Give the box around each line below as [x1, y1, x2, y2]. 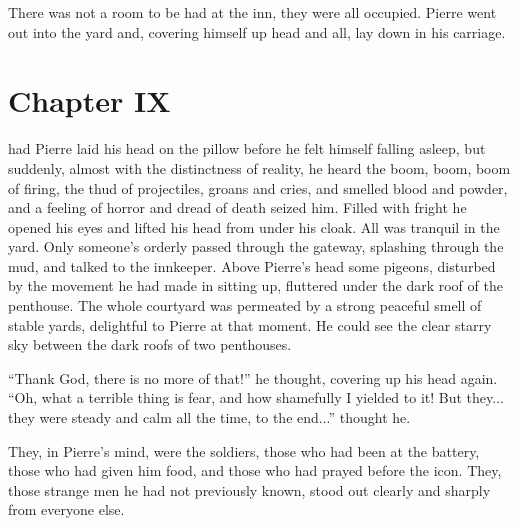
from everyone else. [8, 499, 125, 520]
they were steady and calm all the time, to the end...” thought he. [8, 407, 411, 428]
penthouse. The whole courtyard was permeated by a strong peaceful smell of [8, 295, 482, 316]
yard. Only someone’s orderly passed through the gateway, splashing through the [8, 236, 504, 257]
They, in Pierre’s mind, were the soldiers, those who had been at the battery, [8, 440, 480, 461]
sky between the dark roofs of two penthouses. [8, 334, 292, 355]
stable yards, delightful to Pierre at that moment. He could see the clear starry [8, 314, 492, 335]
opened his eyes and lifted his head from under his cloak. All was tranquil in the [8, 216, 500, 237]
